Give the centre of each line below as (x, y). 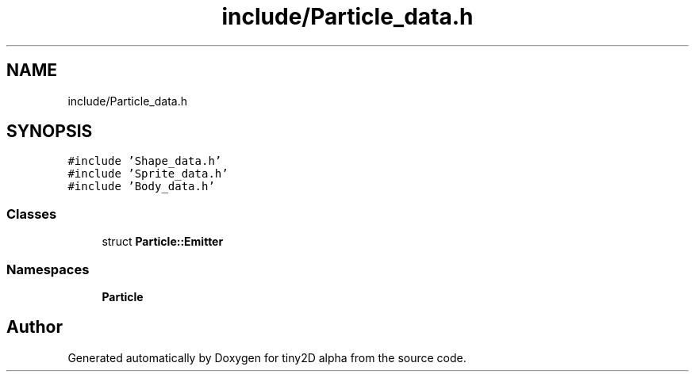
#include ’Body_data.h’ (141, 187)
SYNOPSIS (50, 132)
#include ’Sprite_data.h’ (148, 174)
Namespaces (48, 269)
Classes (32, 214)
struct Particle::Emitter (163, 242)
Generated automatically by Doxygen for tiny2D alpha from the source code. (267, 357)
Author (35, 327)
